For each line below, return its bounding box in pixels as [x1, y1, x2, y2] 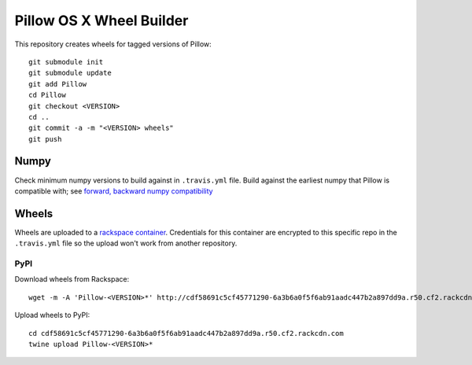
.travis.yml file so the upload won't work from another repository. [14, 238, 238, 248]
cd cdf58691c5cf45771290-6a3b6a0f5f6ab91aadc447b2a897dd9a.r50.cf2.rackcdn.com [28, 329, 344, 337]
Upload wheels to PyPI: [14, 311, 90, 320]
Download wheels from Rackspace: [14, 275, 130, 284]
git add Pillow [28, 79, 87, 88]
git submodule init [28, 57, 104, 66]
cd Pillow [28, 90, 66, 100]
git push [28, 135, 62, 143]
